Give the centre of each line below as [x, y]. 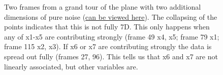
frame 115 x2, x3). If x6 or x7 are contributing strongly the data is [108, 46]
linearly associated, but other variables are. [71, 66]
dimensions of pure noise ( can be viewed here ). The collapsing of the [111, 16]
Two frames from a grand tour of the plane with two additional [103, 7]
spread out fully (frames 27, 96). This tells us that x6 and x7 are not [111, 56]
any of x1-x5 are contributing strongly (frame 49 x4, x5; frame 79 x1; [112, 36]
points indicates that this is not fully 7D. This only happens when [107, 27]
